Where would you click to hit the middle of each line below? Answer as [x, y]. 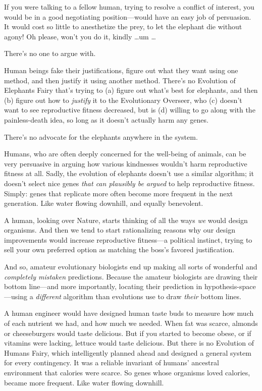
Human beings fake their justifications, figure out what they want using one [121, 70]
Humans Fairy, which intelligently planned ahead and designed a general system [128, 352]
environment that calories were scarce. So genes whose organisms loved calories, [127, 372]
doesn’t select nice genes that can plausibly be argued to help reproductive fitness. [129, 183]
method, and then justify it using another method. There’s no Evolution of [120, 80]
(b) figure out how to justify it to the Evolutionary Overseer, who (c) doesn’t [123, 100]
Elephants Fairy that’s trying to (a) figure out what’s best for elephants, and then [131, 90]
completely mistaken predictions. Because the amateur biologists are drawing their [131, 276]
